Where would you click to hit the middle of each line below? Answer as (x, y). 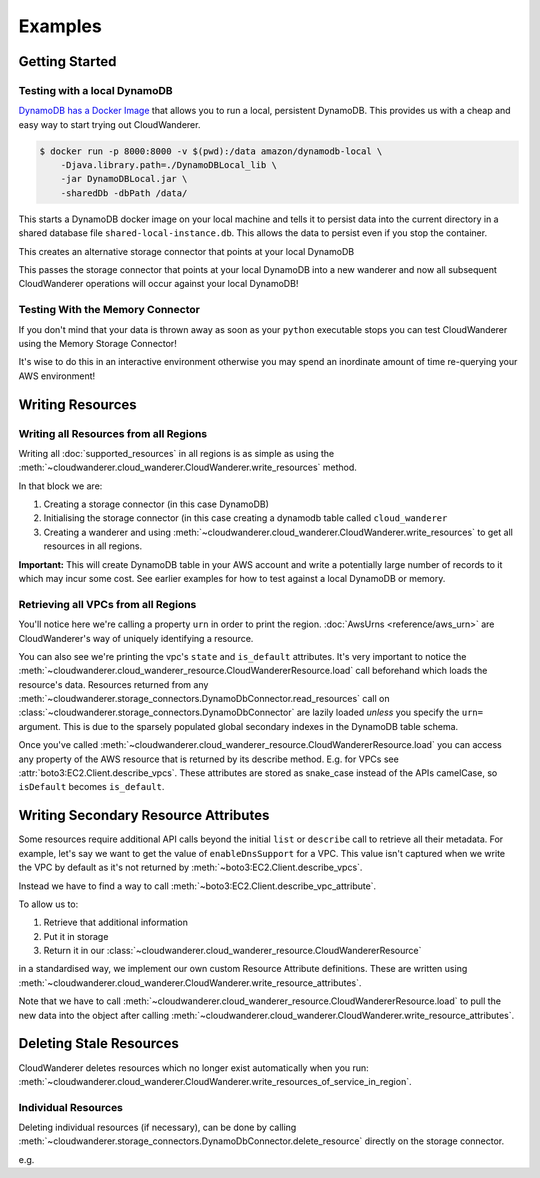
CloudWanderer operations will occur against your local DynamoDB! (158, 284)
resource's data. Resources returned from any (113, 684)
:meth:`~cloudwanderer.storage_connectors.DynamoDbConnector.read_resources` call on (204, 699)
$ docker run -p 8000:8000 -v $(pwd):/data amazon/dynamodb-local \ (211, 151)
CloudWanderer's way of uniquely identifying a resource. (136, 638)
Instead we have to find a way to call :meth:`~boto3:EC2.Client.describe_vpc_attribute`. (197, 886)
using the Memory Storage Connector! (97, 343)
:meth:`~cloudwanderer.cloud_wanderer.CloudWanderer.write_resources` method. (187, 467)
